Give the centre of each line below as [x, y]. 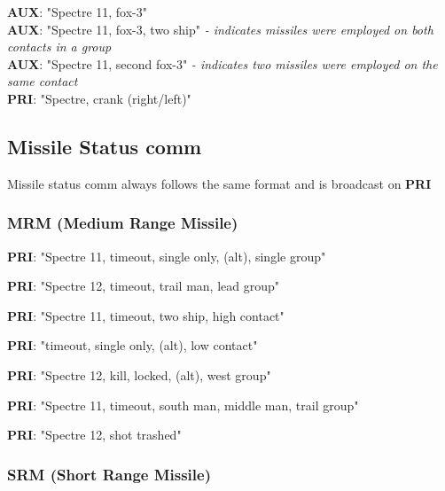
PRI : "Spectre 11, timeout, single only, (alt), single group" [167, 256]
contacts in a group [59, 47]
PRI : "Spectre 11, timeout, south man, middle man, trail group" [183, 405]
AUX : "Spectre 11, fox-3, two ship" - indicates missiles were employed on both [220, 29]
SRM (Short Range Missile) [109, 474]
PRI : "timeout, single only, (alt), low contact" [133, 345]
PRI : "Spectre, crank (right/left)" [99, 98]
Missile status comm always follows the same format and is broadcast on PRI [219, 183]
